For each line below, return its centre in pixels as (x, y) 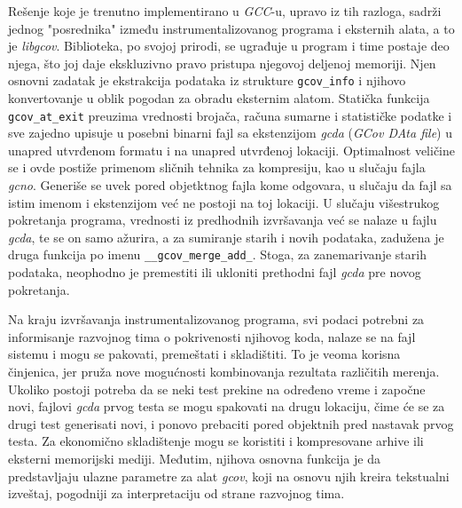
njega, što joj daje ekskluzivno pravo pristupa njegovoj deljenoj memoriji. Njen (222, 63)
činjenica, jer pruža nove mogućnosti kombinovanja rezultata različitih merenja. (224, 372)
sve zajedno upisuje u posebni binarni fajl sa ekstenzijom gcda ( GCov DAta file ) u (230, 133)
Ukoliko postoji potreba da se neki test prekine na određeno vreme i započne (217, 389)
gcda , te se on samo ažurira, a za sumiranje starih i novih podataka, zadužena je (226, 237)
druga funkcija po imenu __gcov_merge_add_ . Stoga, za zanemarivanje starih (217, 254)
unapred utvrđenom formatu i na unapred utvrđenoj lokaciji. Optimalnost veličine (231, 150)
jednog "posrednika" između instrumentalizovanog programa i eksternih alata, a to (231, 28)
